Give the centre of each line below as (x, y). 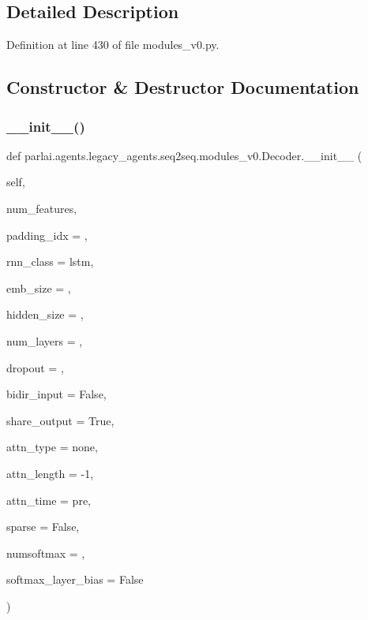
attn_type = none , (52, 447)
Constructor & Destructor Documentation (183, 87)
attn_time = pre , (49, 500)
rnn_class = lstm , (50, 261)
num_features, (42, 208)
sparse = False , (43, 527)
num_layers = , (45, 340)
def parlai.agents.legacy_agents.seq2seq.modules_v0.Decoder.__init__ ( (184, 155)
